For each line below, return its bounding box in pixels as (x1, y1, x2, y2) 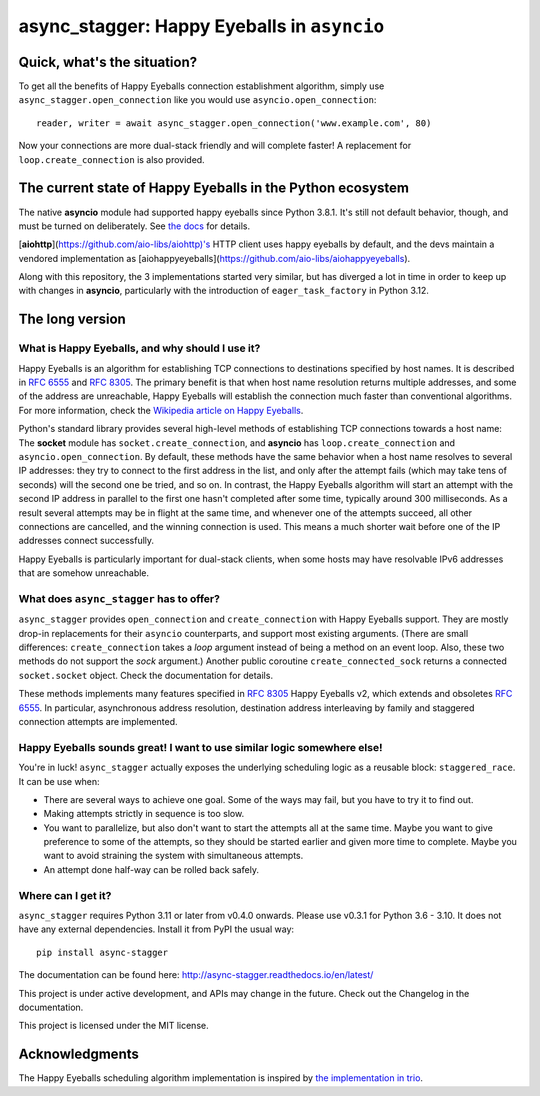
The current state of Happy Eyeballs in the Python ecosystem (18, 180, 410, 197)
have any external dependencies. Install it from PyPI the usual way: (18, 923, 295, 935)
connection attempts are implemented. (18, 715, 179, 727)
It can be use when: (18, 775, 100, 787)
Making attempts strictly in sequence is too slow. (43, 808, 245, 820)
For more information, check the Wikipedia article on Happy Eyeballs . (18, 404, 304, 416)
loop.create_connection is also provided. (18, 153, 205, 165)
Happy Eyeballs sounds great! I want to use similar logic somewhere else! (18, 740, 383, 754)
